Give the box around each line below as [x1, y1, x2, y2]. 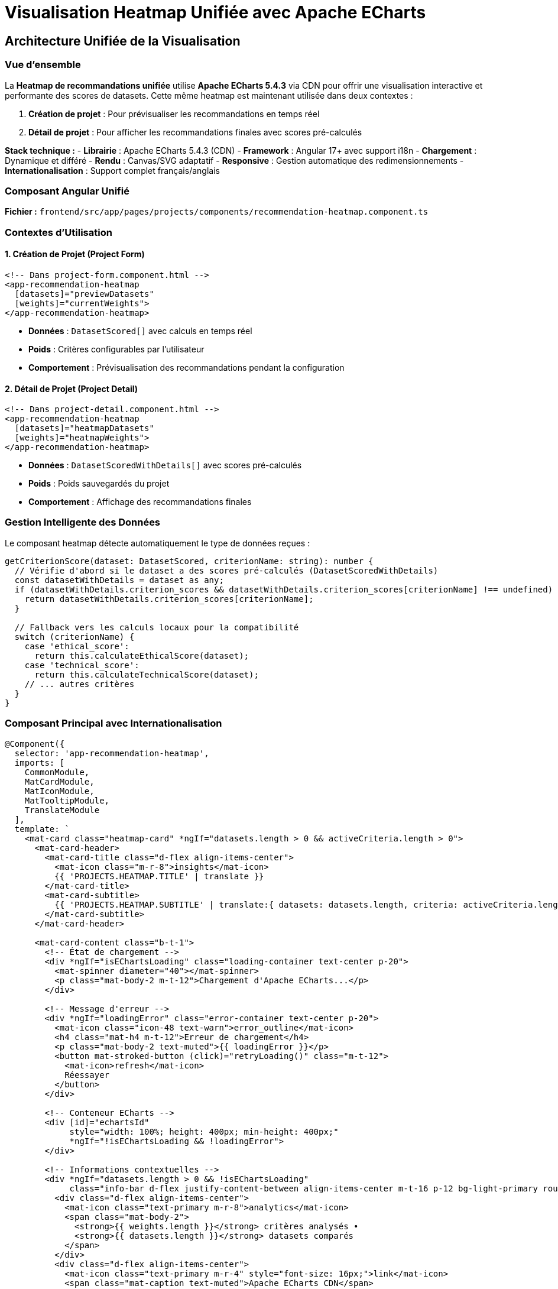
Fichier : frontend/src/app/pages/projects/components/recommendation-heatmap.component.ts [5, 206, 429, 217]
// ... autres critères [24, 679, 135, 689]
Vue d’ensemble [5, 59, 81, 71]
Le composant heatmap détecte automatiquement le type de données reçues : [5, 537, 310, 548]
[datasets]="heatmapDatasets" [14, 423, 154, 433]
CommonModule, [24, 767, 90, 777]
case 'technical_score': [24, 660, 139, 670]
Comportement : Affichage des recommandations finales [28, 497, 252, 507]
